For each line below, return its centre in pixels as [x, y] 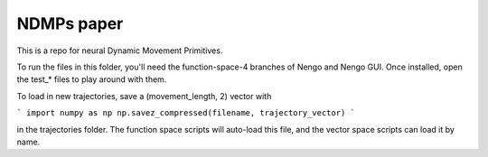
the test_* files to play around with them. [92, 79]
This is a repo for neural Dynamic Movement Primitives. [120, 51]
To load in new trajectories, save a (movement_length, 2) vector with [144, 96]
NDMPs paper [70, 23]
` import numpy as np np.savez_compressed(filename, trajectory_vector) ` [186, 113]
